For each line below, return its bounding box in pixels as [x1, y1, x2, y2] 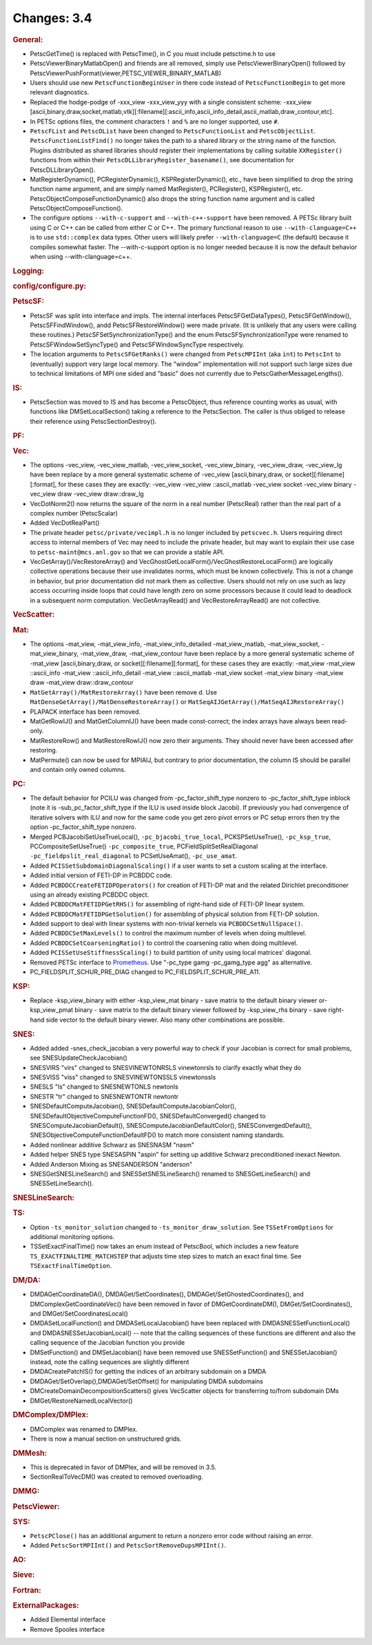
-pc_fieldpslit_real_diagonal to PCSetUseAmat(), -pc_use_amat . [30, 852, 238, 860]
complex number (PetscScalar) [30, 509, 118, 518]
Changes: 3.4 [12, 10, 92, 26]
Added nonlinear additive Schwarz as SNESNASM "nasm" [30, 1140, 195, 1149]
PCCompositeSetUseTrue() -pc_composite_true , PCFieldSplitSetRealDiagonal [30, 842, 258, 850]
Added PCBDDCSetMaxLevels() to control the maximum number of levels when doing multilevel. [30, 929, 307, 937]
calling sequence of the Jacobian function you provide [30, 1339, 185, 1347]
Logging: [12, 266, 45, 275]
